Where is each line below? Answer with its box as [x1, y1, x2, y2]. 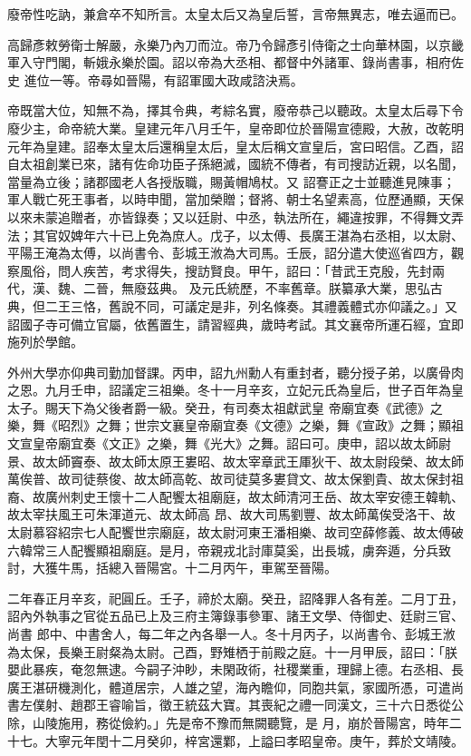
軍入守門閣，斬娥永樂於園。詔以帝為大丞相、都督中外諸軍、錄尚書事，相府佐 [7, 53, 464, 72]
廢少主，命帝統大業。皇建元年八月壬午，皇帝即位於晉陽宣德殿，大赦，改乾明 [7, 118, 464, 137]
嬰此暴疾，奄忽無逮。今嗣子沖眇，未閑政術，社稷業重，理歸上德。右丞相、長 [7, 660, 464, 679]
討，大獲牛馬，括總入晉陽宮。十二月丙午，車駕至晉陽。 [7, 558, 337, 577]
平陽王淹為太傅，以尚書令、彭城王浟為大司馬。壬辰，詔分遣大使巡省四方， [7, 243, 451, 262]
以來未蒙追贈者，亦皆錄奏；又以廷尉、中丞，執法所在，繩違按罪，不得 [7, 207, 426, 226]
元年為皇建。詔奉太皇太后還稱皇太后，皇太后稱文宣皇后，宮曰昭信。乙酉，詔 [7, 136, 464, 155]
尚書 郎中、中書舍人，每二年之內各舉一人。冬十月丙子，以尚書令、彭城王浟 [7, 624, 456, 643]
